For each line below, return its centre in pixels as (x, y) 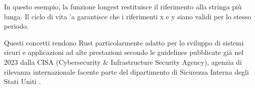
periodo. (16, 26)
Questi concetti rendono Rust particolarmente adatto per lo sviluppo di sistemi (124, 42)
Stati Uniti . (23, 81)
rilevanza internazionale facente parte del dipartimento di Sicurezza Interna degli (127, 71)
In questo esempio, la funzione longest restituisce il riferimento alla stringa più (123, 6)
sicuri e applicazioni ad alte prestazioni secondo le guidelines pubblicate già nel (124, 52)
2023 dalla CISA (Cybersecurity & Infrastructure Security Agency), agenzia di (123, 62)
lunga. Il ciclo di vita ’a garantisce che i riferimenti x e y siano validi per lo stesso (128, 16)
